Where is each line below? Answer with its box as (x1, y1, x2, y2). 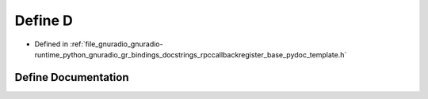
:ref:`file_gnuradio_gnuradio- (70, 39, 163, 49)
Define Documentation (14, 71, 129, 84)
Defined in (34, 39, 69, 49)
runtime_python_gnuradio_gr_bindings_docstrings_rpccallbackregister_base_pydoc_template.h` (34, 49, 347, 59)
